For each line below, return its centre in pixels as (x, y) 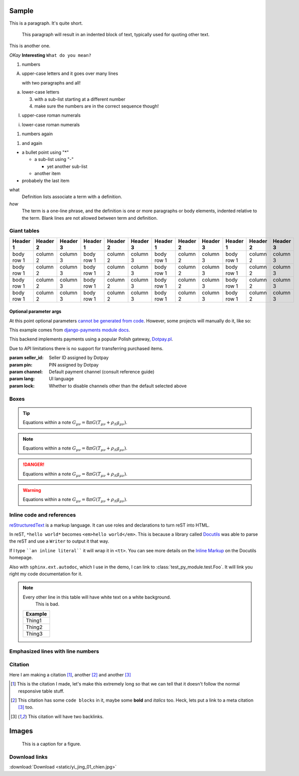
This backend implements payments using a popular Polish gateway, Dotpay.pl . (91, 339)
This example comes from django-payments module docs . (70, 330)
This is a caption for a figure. (51, 744)
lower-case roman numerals (51, 124)
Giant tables (24, 231)
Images (21, 731)
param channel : (26, 372)
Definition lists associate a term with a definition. (72, 197)
